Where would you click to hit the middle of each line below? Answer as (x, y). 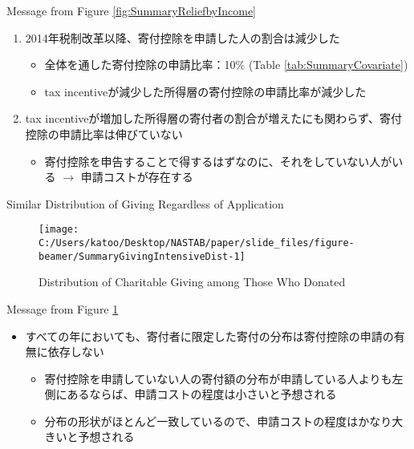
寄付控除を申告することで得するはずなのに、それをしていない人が (218, 161)
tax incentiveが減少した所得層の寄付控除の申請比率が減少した (205, 91)
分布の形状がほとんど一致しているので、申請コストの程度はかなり (218, 421)
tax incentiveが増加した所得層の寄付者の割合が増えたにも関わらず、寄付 (214, 118)
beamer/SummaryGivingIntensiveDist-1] (142, 256)
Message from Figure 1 (63, 308)
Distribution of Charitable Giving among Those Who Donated (192, 282)
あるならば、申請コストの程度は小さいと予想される (202, 394)
